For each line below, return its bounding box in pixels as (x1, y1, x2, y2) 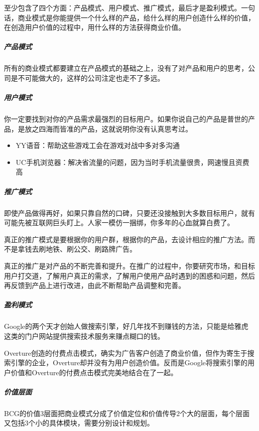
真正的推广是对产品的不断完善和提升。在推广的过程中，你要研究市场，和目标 (4, 261, 255, 271)
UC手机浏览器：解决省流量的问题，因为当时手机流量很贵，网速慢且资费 (15, 156, 250, 167)
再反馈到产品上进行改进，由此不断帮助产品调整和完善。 (4, 280, 185, 290)
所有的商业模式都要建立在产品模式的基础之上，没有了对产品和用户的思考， (4, 63, 248, 73)
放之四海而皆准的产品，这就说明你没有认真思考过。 (24, 123, 192, 134)
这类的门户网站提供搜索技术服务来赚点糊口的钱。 (4, 330, 164, 341)
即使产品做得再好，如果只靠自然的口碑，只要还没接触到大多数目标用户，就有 (4, 207, 255, 218)
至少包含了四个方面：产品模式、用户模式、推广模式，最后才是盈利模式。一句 (4, 2, 255, 12)
